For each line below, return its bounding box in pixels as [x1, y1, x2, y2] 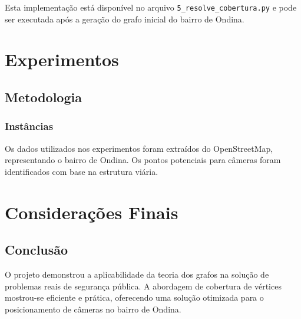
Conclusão [5, 240, 68, 259]
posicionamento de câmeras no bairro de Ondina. [5, 302, 181, 315]
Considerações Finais [5, 200, 178, 224]
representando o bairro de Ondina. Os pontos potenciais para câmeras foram [5, 154, 281, 166]
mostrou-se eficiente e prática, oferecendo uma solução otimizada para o [5, 291, 264, 304]
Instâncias [5, 119, 54, 134]
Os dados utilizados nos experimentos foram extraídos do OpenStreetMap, [5, 142, 273, 154]
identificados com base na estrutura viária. [5, 165, 158, 177]
